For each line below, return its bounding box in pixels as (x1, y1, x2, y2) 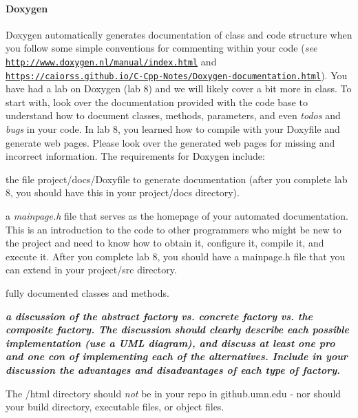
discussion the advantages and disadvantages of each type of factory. (6, 362, 341, 377)
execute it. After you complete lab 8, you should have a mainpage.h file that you (6, 249, 346, 263)
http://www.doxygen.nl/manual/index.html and (6, 54, 217, 68)
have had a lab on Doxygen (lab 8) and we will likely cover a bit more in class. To (6, 81, 352, 96)
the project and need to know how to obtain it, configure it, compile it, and (6, 236, 324, 250)
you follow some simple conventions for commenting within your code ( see (6, 41, 317, 55)
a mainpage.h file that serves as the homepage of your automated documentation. (6, 209, 348, 223)
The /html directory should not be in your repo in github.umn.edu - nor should (6, 386, 341, 400)
